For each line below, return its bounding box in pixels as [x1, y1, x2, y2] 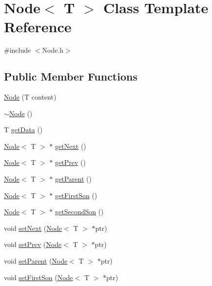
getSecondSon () [55, 206, 104, 217]
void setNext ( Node [4, 223, 62, 233]
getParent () [55, 174, 92, 184]
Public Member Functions [4, 69, 137, 84]
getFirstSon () [55, 190, 97, 200]
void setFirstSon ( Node [4, 272, 73, 282]
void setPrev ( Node [4, 239, 62, 249]
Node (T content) [4, 92, 57, 102]
